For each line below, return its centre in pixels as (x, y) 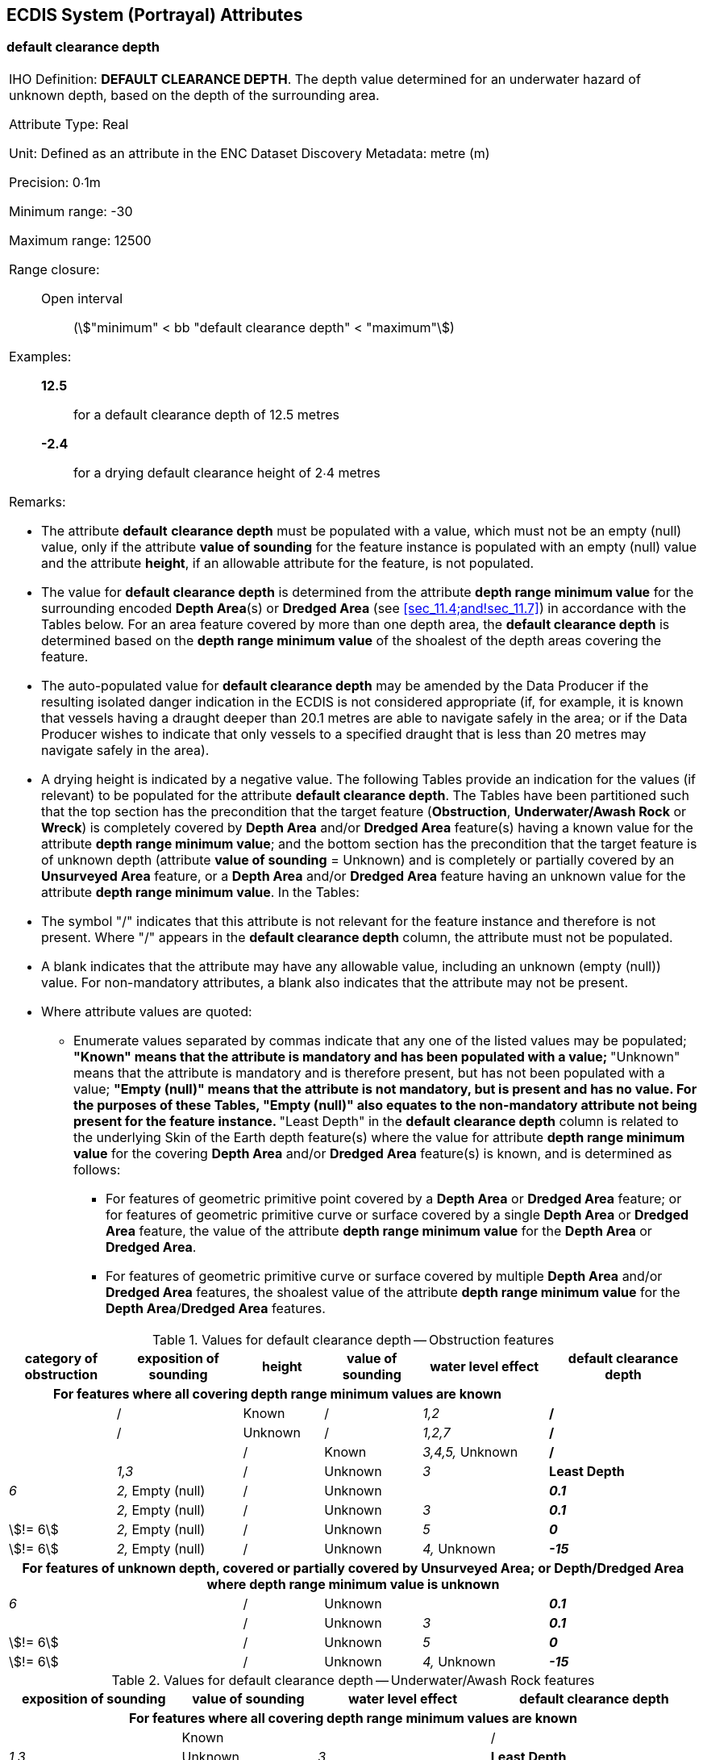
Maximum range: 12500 (80, 240)
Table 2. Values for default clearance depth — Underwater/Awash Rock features (353, 1680)
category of (61, 1358)
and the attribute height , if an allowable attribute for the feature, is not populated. (288, 563)
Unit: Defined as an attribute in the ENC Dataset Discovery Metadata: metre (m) (250, 153)
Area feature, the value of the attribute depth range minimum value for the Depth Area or (379, 1230)
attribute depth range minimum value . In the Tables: (200, 892)
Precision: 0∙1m (55, 182)
